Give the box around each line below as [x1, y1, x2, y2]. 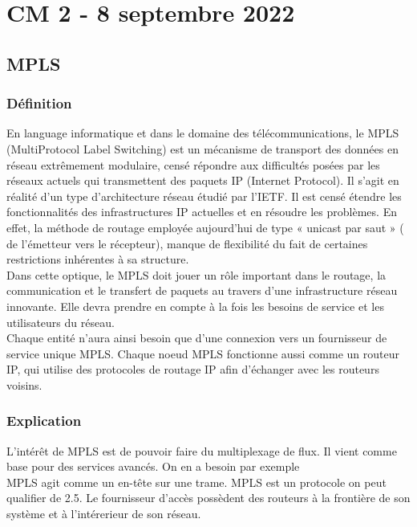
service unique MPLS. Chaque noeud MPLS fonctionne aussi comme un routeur [6, 345, 399, 362]
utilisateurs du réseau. [6, 313, 115, 330]
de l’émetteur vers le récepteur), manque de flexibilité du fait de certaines [6, 235, 368, 251]
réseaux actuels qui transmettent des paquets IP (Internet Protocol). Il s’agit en [6, 172, 399, 189]
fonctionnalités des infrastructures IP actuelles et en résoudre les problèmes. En [6, 203, 397, 220]
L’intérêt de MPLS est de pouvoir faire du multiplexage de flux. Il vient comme [6, 442, 397, 459]
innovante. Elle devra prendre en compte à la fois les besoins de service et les [6, 297, 384, 314]
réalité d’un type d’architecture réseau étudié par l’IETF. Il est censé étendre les [6, 187, 402, 204]
